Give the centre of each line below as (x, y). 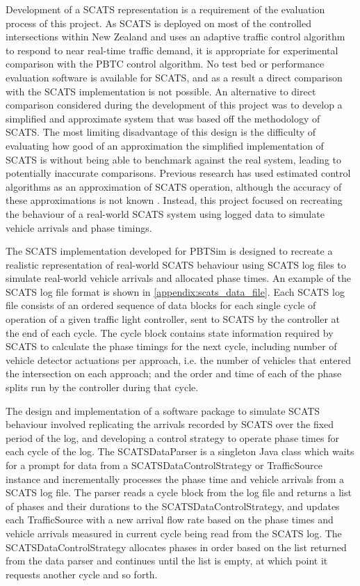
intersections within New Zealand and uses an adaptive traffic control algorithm (175, 37)
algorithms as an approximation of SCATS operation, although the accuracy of (174, 186)
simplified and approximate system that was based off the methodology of (163, 118)
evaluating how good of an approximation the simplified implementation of (165, 145)
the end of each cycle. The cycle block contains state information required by (170, 332)
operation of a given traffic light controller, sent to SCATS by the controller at (173, 319)
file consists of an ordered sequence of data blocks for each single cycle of (161, 305)
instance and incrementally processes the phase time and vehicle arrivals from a (175, 478)
